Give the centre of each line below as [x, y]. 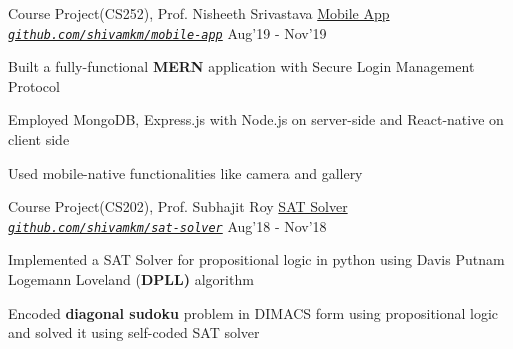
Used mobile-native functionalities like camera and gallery [185, 172]
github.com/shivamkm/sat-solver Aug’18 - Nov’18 [167, 225]
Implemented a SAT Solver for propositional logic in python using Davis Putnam [256, 259]
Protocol [34, 85]
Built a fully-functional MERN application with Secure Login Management [241, 66]
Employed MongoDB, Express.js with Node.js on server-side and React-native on [256, 119]
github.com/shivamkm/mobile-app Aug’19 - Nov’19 [167, 32]
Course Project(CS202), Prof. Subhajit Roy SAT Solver [178, 206]
